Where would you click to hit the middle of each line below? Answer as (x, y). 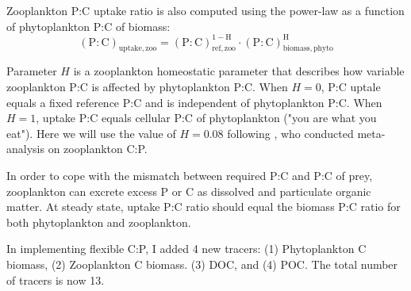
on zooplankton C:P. (98, 149)
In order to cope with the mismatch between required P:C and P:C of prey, (190, 176)
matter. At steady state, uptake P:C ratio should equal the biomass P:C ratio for (204, 207)
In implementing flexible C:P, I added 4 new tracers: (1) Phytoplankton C (186, 249)
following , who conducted (290, 133)
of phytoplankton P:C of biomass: (88, 26)
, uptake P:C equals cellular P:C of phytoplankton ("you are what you (206, 118)
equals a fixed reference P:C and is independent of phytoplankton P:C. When (194, 102)
